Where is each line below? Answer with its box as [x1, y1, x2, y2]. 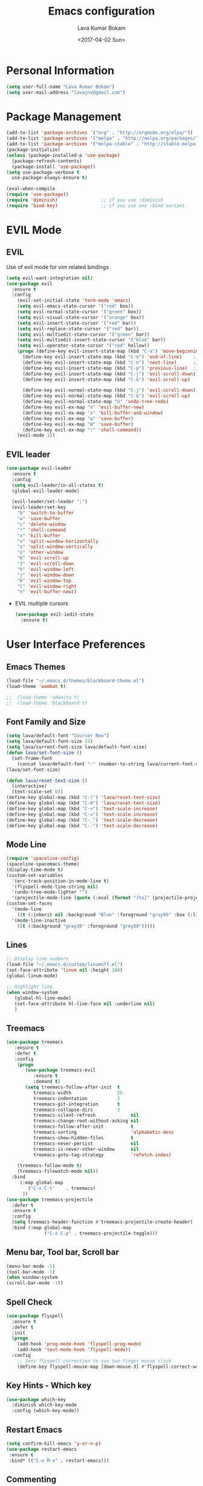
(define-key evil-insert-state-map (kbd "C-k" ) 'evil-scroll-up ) [22, 376, 190, 382]
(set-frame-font [11, 755, 53, 761]
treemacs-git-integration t [33, 1101, 120, 1107]
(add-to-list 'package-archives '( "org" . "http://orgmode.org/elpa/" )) [6, 130, 193, 136]
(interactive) [11, 783, 47, 789]
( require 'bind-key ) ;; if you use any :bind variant [6, 202, 185, 208]
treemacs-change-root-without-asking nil [33, 1118, 139, 1124]
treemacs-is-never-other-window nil [33, 1146, 139, 1152]
